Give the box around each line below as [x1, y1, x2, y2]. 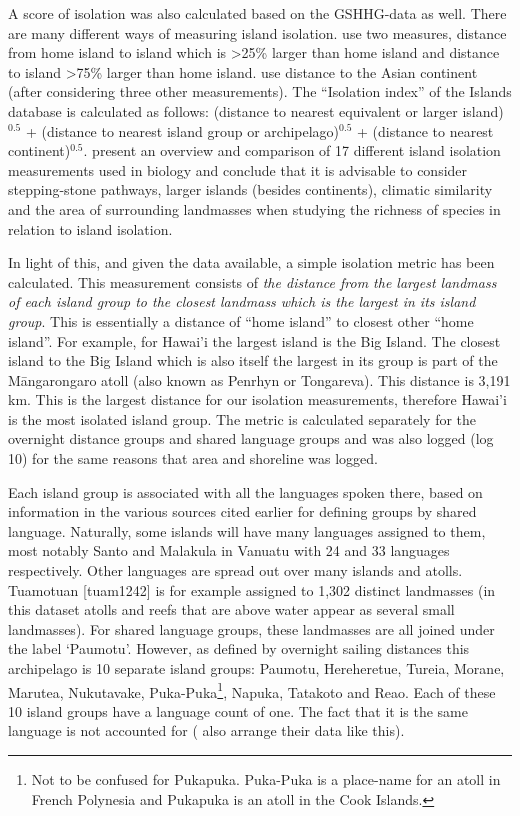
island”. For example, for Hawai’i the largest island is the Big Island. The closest [8, 330, 501, 351]
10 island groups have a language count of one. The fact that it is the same [8, 700, 468, 721]
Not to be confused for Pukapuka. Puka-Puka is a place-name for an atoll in [31, 769, 501, 790]
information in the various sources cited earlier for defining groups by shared [8, 501, 477, 522]
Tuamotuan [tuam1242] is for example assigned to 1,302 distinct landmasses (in [8, 579, 496, 600]
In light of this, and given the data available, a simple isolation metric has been [8, 252, 495, 273]
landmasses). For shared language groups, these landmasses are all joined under [8, 618, 495, 639]
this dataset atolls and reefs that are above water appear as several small [8, 599, 455, 620]
